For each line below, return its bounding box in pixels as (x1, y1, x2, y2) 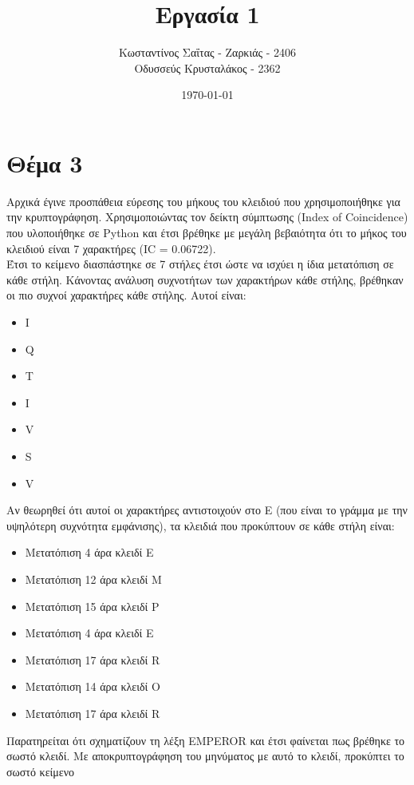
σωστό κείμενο (6, 763, 75, 779)
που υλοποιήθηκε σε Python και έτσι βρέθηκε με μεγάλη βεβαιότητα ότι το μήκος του (6, 224, 407, 241)
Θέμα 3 (6, 146, 83, 179)
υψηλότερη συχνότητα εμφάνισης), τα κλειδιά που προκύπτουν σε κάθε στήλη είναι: (6, 517, 395, 533)
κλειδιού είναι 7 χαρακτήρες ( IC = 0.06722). (6, 240, 216, 256)
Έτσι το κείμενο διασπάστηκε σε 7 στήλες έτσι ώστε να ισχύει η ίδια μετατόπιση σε (6, 256, 394, 272)
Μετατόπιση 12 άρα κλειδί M (25, 570, 162, 587)
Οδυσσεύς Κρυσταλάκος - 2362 (134, 59, 281, 76)
